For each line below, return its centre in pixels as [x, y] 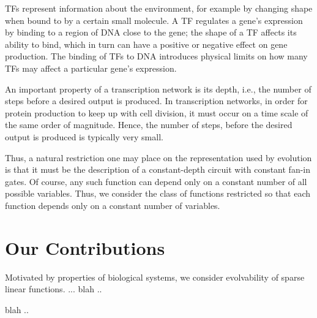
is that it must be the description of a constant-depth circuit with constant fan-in [158, 169]
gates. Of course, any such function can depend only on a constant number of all [156, 181]
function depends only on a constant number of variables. [113, 205]
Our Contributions [85, 247]
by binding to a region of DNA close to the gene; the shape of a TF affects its [151, 32]
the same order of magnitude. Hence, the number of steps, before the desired [149, 125]
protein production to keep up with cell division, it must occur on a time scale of [157, 112]
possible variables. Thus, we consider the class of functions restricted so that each [158, 193]
